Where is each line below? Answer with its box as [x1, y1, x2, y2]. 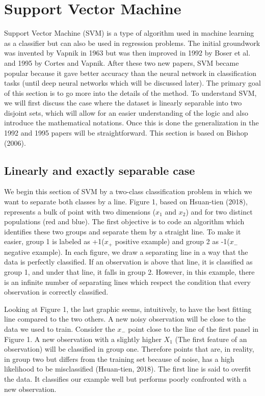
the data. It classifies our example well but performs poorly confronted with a [4, 374, 247, 384]
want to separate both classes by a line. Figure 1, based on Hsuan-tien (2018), [4, 196, 248, 207]
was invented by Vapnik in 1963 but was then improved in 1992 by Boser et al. [4, 47, 251, 58]
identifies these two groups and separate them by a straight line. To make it [4, 226, 241, 236]
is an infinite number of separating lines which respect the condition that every [4, 276, 251, 287]
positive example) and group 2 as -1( [115, 236, 230, 247]
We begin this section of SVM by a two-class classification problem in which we [4, 186, 252, 197]
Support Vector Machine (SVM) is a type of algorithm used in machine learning [4, 28, 254, 38]
